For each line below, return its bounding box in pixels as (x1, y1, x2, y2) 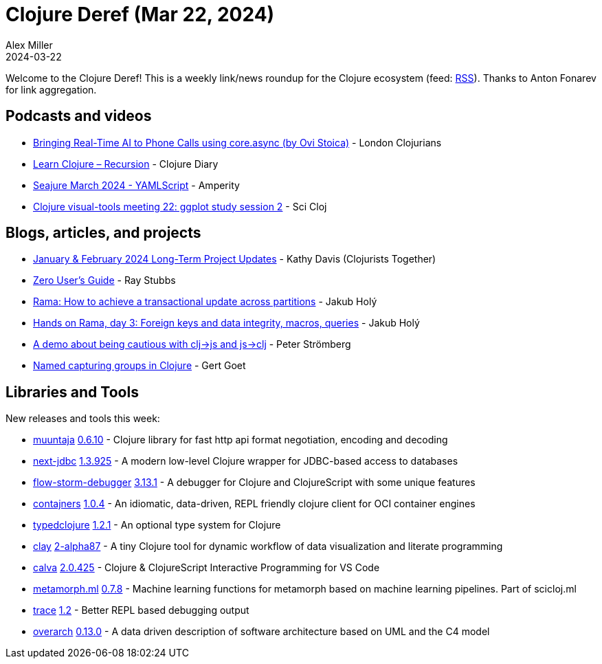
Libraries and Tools (5, 383, 139, 401)
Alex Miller (5, 38, 53, 51)
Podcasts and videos (5, 107, 152, 125)
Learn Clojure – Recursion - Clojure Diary (33, 157, 219, 170)
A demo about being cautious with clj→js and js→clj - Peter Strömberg (33, 338, 351, 351)
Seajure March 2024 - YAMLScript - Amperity (33, 179, 240, 191)
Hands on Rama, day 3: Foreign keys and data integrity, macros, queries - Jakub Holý (33, 317, 420, 329)
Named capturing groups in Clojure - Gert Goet (33, 359, 246, 372)
